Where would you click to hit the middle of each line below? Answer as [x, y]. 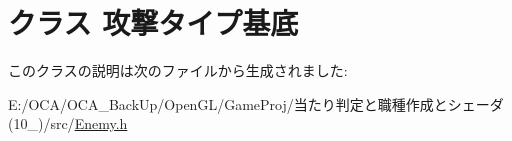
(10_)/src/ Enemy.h [68, 123]
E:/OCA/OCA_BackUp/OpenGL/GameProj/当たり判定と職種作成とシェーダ [256, 103]
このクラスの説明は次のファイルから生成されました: [178, 70]
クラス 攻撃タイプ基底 [153, 22]
